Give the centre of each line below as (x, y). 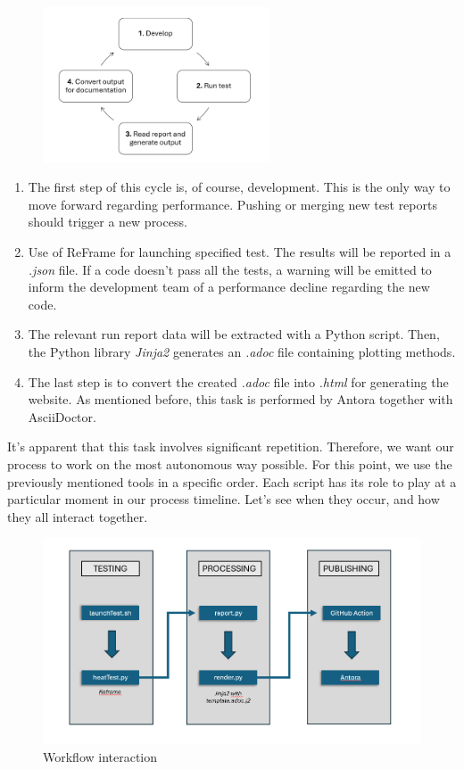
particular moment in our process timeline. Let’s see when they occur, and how (224, 499)
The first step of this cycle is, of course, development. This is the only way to (239, 187)
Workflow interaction (100, 756)
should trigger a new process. (108, 222)
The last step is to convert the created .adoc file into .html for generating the (238, 381)
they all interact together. (78, 516)
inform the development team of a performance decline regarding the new (229, 287)
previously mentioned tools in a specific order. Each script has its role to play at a (232, 481)
